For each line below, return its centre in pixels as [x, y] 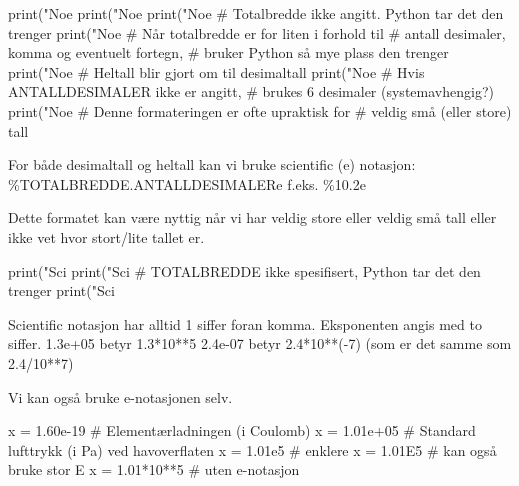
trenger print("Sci [61, 290]
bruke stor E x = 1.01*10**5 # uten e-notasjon [154, 469]
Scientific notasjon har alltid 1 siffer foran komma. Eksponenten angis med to [245, 323]
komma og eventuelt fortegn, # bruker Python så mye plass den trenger [228, 52]
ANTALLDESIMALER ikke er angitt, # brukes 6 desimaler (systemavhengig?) [251, 91]
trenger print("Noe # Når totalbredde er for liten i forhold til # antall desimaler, [257, 32]
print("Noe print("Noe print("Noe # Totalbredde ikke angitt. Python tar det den [256, 13]
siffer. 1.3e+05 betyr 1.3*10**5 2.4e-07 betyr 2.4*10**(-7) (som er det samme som [260, 343]
